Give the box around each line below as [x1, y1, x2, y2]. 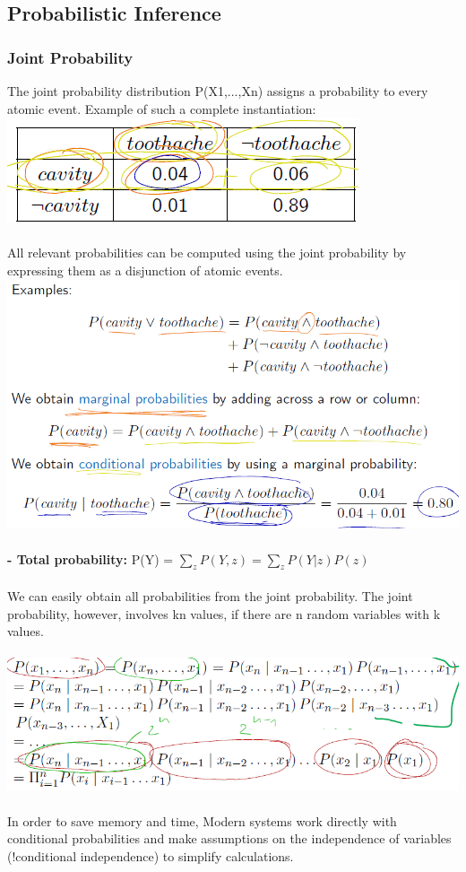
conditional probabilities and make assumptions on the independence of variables [7, 829, 452, 848]
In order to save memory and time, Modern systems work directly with [7, 811, 397, 830]
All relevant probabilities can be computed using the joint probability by [7, 243, 407, 262]
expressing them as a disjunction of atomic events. [7, 260, 283, 279]
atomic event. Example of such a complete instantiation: [7, 99, 316, 118]
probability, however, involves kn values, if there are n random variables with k [7, 604, 441, 623]
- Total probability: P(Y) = [7, 549, 174, 568]
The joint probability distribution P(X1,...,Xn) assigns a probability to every [7, 82, 428, 100]
